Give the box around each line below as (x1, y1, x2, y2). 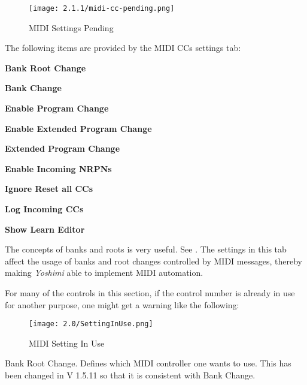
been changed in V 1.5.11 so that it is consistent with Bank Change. (5, 369, 256, 381)
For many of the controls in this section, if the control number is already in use (5, 286, 295, 299)
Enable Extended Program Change (5, 122, 152, 134)
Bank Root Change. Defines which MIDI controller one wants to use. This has (5, 357, 291, 369)
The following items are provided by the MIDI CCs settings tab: (5, 41, 241, 54)
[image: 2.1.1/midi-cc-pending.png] (29, 4, 175, 13)
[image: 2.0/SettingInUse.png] (29, 320, 153, 329)
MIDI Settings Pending (29, 21, 114, 34)
